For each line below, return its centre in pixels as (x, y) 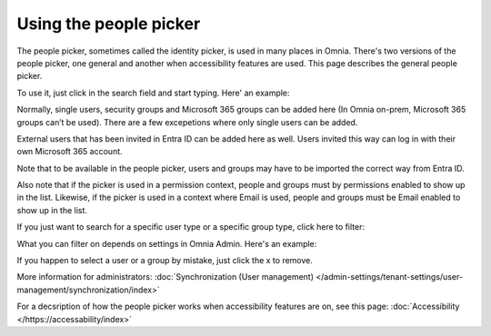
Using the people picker (109, 24)
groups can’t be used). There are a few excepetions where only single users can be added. (187, 122)
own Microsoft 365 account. (70, 152)
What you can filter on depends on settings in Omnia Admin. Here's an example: (167, 243)
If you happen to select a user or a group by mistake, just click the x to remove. (165, 261)
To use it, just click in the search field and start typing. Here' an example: (153, 93)
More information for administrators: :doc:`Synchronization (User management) (165, 277)
